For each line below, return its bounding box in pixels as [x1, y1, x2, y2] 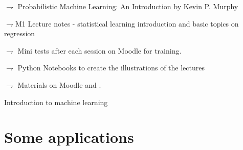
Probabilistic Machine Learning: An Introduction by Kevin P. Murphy [17, 1, 238, 11]
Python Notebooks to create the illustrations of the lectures [17, 62, 205, 73]
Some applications [4, 127, 134, 147]
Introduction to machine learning [4, 96, 108, 107]
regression [4, 28, 35, 39]
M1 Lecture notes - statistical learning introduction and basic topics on [15, 18, 239, 29]
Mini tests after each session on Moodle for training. [17, 45, 182, 56]
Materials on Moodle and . [17, 79, 101, 90]
